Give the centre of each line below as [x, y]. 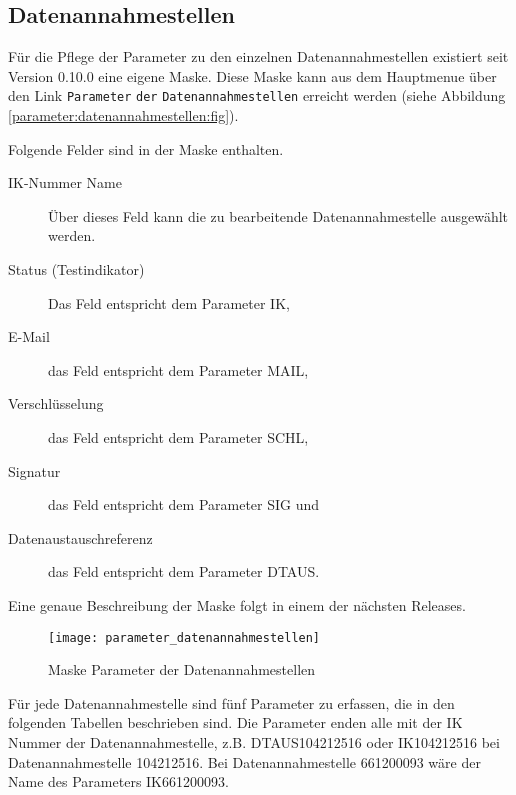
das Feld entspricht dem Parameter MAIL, [178, 369]
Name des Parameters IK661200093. [118, 781]
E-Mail [29, 336]
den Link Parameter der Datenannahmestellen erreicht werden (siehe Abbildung [257, 95]
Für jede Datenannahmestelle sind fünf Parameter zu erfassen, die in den [231, 702]
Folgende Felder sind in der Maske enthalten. [146, 148]
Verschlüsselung [56, 403]
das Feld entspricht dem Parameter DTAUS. [184, 571]
